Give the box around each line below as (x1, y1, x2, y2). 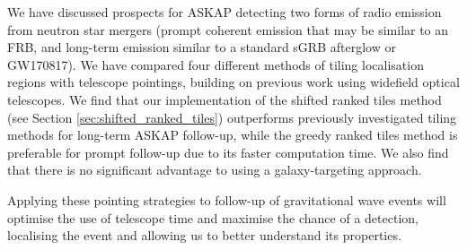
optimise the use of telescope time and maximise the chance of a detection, (7, 208, 419, 227)
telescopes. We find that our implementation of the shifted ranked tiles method (7, 90, 442, 108)
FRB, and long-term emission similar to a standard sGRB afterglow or (7, 38, 396, 56)
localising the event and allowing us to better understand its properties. (7, 226, 401, 245)
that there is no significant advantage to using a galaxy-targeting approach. (7, 160, 422, 179)
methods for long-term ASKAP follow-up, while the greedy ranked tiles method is (7, 125, 458, 144)
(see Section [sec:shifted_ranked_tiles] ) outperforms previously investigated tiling (7, 108, 457, 126)
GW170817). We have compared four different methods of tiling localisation (7, 55, 424, 73)
